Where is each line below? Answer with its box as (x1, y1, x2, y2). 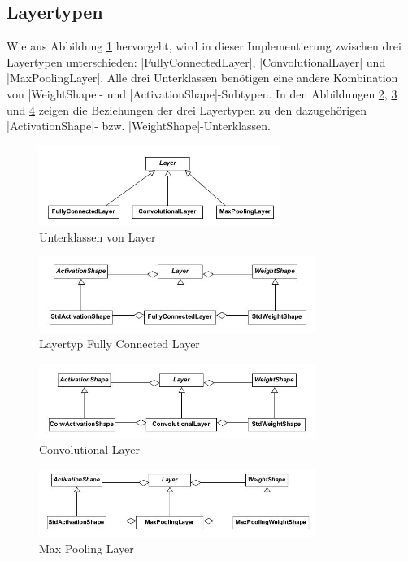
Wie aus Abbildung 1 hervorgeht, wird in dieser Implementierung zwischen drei (7, 37, 401, 54)
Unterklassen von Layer (39, 228, 156, 245)
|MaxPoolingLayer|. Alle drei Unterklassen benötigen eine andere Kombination (7, 69, 398, 86)
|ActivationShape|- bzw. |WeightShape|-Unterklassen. (7, 117, 271, 134)
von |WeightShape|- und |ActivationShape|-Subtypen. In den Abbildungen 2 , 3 (7, 85, 397, 102)
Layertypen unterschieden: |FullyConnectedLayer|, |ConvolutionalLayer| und (7, 53, 386, 70)
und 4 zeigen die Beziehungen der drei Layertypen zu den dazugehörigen (7, 101, 367, 118)
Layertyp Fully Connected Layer (39, 335, 200, 352)
